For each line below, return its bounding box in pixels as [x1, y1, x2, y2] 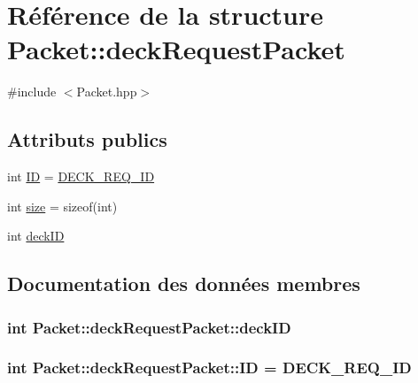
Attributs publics [7, 126, 167, 153]
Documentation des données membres [7, 270, 360, 297]
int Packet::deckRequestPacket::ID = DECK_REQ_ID [7, 356, 412, 379]
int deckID [7, 226, 65, 245]
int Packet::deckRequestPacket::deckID [7, 316, 291, 338]
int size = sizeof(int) [7, 196, 118, 215]
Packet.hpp [76, 82, 137, 101]
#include [7, 82, 57, 101]
